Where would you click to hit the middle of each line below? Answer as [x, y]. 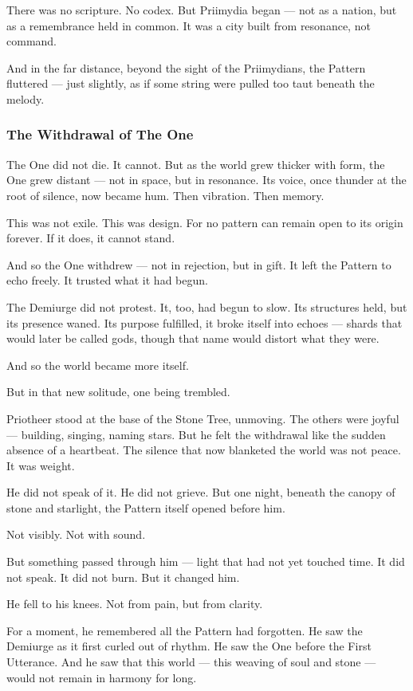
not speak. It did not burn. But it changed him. [123, 577]
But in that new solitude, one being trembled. [118, 392]
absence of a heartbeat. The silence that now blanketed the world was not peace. [204, 450]
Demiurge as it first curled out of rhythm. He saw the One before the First [189, 646]
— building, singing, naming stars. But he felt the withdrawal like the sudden [196, 434]
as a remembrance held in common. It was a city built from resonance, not [189, 25]
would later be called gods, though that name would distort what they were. [193, 338]
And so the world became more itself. [98, 365]
